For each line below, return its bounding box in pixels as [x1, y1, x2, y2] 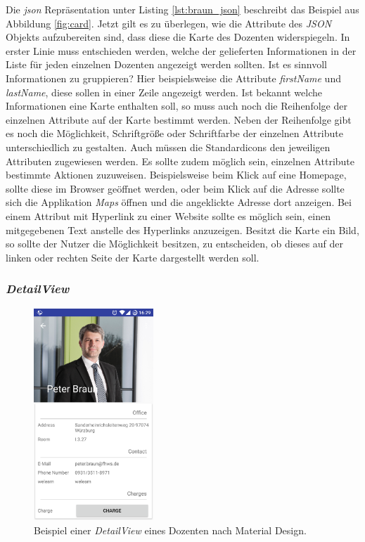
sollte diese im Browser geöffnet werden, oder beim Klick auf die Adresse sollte [6, 181, 345, 195]
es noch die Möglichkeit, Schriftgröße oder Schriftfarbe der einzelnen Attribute [6, 126, 343, 141]
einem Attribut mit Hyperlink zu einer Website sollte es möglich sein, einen [6, 208, 331, 223]
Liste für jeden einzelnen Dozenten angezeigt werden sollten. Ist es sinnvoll [6, 57, 327, 72]
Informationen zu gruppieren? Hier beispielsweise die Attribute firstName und [6, 70, 341, 85]
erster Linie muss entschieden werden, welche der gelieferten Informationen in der [6, 43, 357, 58]
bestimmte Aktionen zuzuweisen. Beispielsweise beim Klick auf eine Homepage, [6, 167, 347, 182]
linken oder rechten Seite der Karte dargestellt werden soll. [6, 250, 260, 264]
